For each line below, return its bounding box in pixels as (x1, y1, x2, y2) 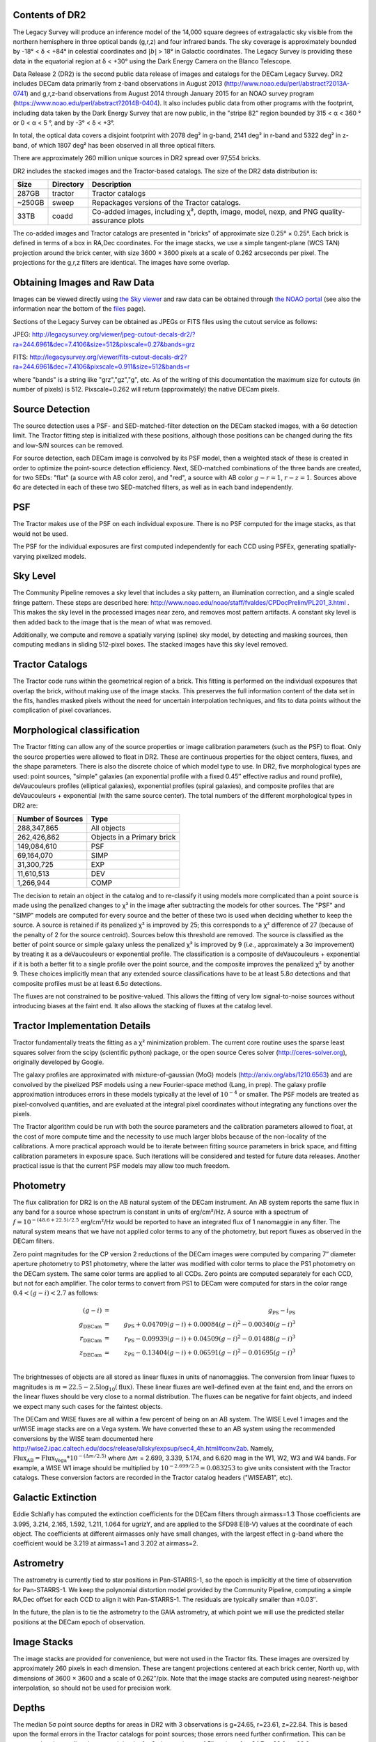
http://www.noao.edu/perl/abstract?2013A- (226, 79, 350, 88)
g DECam (79, 1320, 102, 1330)
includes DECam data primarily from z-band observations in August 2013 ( (13, 79, 226, 88)
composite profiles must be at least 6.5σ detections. (13, 979, 162, 987)
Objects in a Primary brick (91, 833, 176, 842)
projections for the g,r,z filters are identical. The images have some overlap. (13, 259, 230, 267)
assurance (91, 215, 127, 225)
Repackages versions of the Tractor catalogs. (91, 197, 242, 207)
